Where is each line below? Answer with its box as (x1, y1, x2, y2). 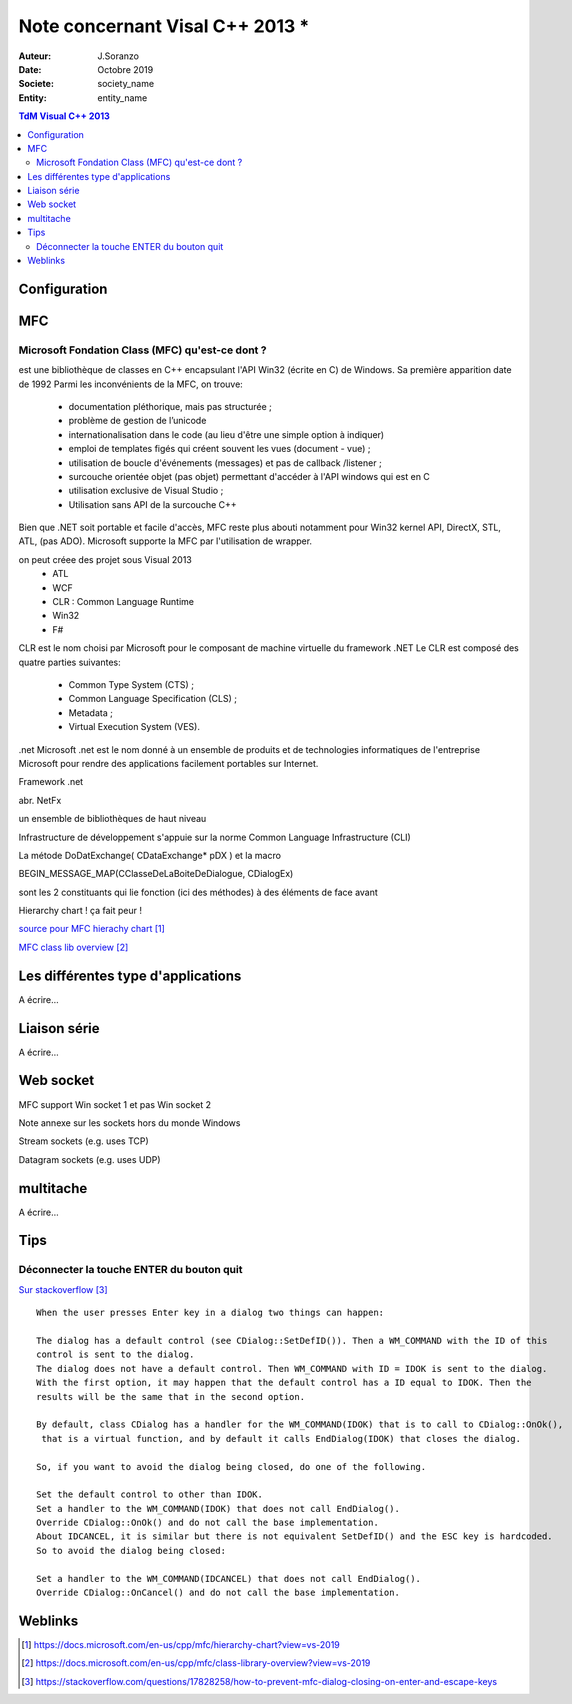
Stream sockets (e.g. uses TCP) (18, 1135, 149, 1147)
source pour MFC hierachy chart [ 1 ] (18, 923, 165, 935)
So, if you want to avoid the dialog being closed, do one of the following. (36, 1461, 427, 1472)
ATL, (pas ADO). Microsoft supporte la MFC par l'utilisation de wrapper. (18, 535, 313, 547)
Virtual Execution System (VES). (68, 721, 200, 733)
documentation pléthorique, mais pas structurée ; (68, 400, 272, 412)
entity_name (97, 91, 148, 104)
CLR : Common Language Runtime (52, 596, 195, 608)
